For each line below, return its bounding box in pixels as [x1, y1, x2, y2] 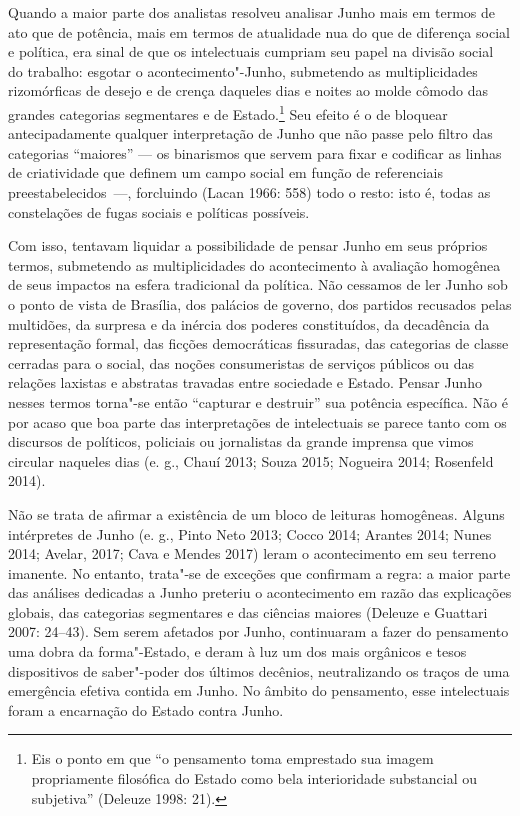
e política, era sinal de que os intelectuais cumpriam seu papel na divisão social [8, 41, 494, 62]
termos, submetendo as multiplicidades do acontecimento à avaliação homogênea [8, 254, 501, 275]
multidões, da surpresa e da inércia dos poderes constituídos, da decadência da [8, 313, 490, 334]
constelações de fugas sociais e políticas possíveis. [8, 201, 310, 222]
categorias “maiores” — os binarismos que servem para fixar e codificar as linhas [8, 142, 502, 163]
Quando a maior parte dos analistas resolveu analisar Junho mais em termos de [8, 2, 496, 22]
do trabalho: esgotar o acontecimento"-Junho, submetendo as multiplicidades [8, 60, 478, 81]
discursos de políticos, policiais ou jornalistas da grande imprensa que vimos [8, 431, 474, 452]
